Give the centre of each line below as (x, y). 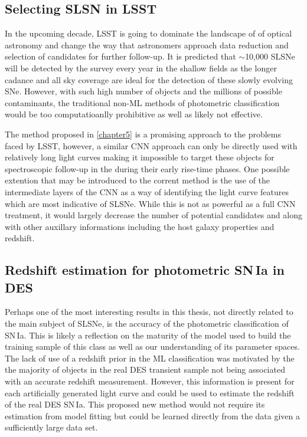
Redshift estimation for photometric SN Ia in (145, 270)
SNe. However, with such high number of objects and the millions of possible (143, 91)
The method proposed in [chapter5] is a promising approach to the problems (143, 134)
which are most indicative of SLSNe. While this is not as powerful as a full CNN (150, 203)
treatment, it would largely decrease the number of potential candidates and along (153, 215)
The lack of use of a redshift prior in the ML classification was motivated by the (150, 358)
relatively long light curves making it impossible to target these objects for (140, 157)
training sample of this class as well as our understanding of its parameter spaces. (152, 346)
